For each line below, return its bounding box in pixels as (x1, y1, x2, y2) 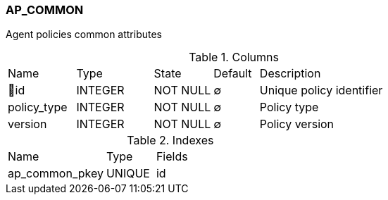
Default (213, 66, 252, 81)
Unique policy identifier (259, 83, 383, 98)
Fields (156, 149, 188, 164)
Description (259, 66, 321, 81)
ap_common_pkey (8, 166, 104, 181)
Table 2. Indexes (127, 133, 214, 148)
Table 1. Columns (189, 50, 279, 65)
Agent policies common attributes (6, 28, 163, 41)
